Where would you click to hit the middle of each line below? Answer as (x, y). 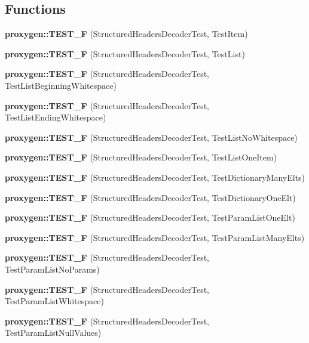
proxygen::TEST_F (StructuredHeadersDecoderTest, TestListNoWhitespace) (151, 137)
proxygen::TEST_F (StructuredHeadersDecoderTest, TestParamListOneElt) (150, 217)
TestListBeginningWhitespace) (61, 85)
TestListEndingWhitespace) (56, 117)
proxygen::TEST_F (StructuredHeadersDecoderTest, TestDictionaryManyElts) (155, 177)
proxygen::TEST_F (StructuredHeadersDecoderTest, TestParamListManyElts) (155, 237)
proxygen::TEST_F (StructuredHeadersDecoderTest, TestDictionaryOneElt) (150, 197)
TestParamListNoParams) (52, 269)
